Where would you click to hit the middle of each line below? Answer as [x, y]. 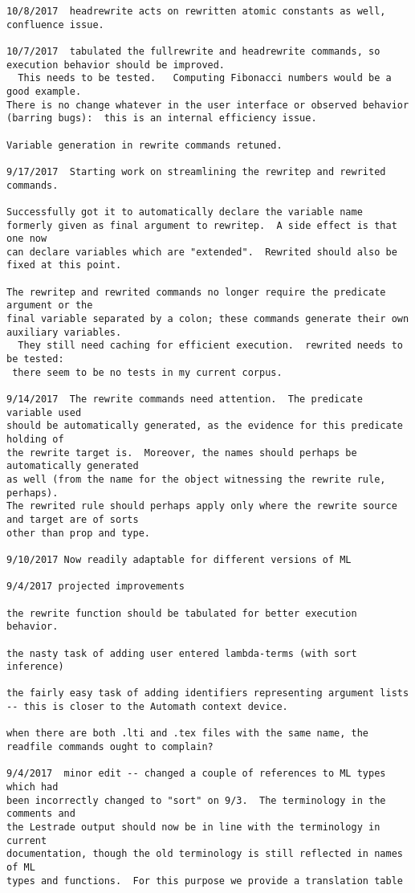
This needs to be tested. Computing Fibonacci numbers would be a [205, 78]
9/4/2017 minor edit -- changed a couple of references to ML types [196, 774]
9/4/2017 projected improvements [96, 587]
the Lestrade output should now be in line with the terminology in [193, 828]
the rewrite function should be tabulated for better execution [182, 613]
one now [27, 239]
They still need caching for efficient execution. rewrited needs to [210, 346]
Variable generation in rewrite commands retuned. [144, 145]
